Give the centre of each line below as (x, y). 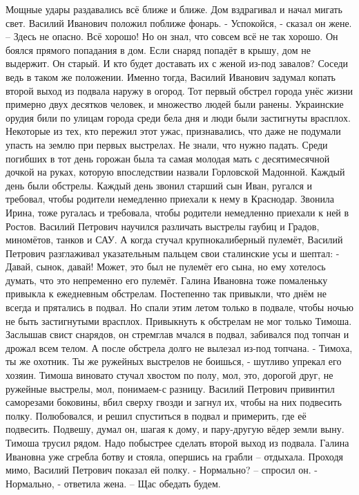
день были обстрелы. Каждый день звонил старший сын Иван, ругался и (159, 185)
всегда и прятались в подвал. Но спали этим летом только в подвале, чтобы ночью (179, 307)
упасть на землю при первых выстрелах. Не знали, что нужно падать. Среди (167, 144)
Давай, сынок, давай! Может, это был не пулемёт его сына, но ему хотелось (166, 267)
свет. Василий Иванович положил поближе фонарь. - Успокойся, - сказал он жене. (179, 22)
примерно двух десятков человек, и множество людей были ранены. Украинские (175, 104)
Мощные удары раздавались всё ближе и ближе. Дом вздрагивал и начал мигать (174, 9)
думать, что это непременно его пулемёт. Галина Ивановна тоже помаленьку (167, 280)
